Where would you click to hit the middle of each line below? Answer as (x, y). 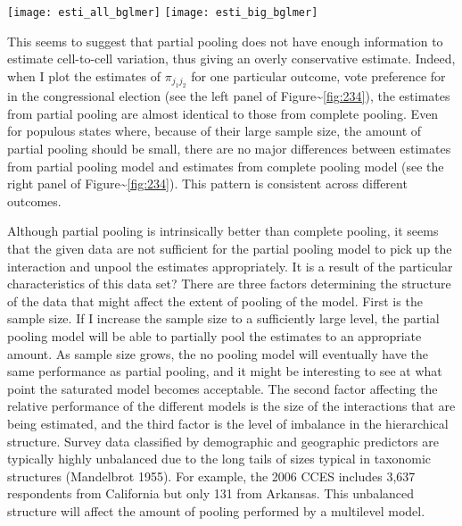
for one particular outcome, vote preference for (318, 75)
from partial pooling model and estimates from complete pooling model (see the (226, 166)
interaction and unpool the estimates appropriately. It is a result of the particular (230, 266)
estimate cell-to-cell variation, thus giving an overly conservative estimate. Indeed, (231, 58)
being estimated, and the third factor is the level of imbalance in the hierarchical (228, 423)
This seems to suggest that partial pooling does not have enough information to (225, 41)
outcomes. (34, 200)
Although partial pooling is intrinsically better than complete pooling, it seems (223, 231)
